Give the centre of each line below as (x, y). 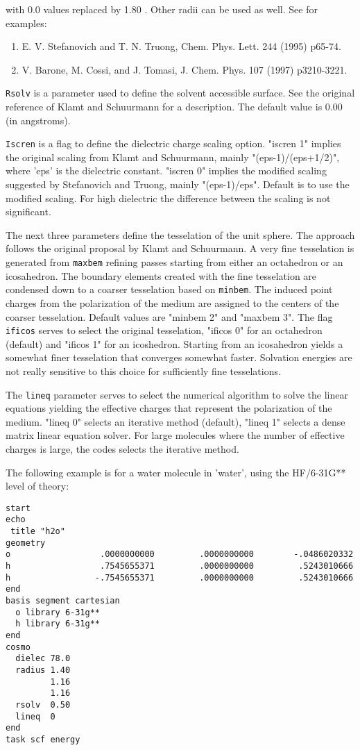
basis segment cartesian (63, 601)
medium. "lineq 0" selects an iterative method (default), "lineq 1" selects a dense (175, 421)
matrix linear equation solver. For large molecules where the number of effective (175, 435)
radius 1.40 (43, 670)
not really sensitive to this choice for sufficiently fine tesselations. (143, 370)
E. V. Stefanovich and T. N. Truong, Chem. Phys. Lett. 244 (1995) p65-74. (181, 46)
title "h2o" (38, 532)
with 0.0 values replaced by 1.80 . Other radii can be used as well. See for (162, 9)
